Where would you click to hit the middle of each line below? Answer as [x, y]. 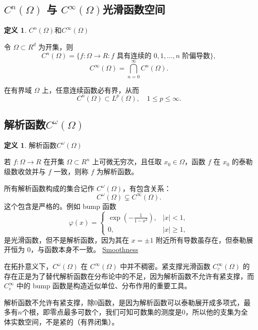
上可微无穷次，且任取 [127, 162]
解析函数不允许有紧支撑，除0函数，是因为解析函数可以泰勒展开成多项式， [124, 302]
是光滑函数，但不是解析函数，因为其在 [66, 239]
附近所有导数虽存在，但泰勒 [201, 239]
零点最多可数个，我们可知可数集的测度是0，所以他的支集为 [145, 312]
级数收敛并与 [25, 171]
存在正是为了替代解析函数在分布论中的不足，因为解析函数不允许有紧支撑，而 [129, 276]
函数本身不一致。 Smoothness [91, 249]
